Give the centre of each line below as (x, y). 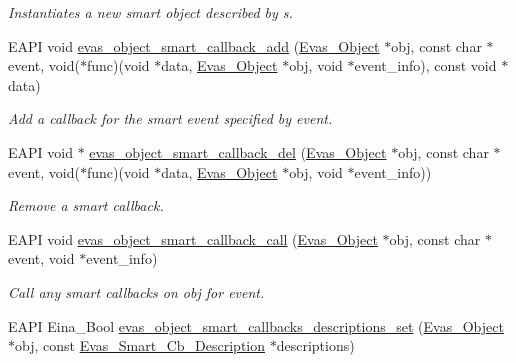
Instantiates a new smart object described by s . (150, 12)
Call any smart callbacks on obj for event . (136, 291)
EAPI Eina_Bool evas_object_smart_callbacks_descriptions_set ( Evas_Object (256, 325)
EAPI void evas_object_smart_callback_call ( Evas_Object (193, 238)
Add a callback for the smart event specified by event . (170, 118)
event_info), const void (425, 65)
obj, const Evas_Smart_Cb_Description (140, 345)
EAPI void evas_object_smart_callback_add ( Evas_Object (194, 45)
